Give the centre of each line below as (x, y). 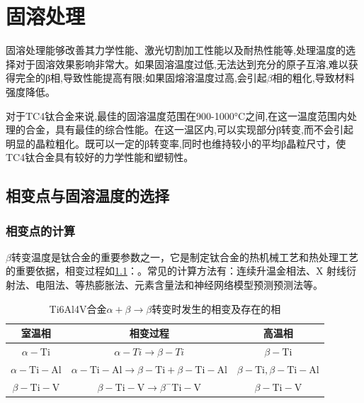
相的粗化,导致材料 (313, 78)
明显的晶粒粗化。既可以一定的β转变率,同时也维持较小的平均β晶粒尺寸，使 (176, 143)
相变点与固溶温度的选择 (87, 195)
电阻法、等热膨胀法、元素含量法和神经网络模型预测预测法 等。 (179, 285)
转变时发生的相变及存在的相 (216, 308)
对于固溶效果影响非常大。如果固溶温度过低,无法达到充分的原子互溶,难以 (182, 64)
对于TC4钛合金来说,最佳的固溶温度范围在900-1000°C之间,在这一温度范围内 (177, 115)
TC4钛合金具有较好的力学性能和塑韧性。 (100, 157)
